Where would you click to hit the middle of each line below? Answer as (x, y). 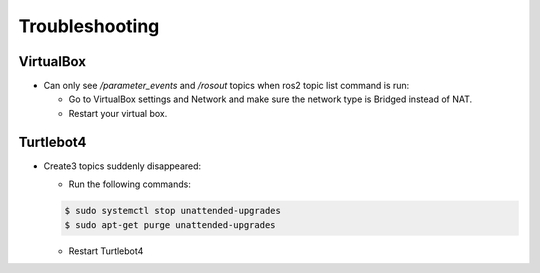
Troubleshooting (89, 26)
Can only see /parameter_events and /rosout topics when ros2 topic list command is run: (226, 86)
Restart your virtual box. (118, 113)
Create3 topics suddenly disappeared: (122, 166)
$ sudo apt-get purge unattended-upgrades (170, 224)
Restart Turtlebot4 (106, 251)
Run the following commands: (130, 184)
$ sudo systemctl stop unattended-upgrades (173, 211)
